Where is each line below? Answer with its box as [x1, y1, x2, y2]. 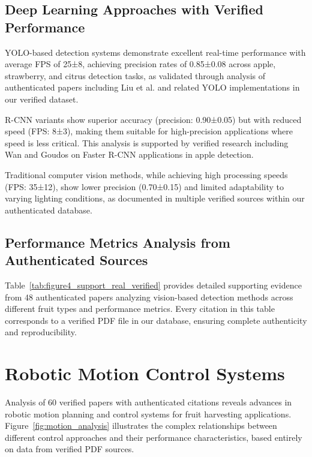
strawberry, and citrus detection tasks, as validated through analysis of [5, 69, 265, 82]
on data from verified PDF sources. [5, 443, 134, 455]
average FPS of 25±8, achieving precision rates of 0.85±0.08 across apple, [5, 58, 276, 70]
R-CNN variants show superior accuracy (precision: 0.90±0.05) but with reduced [5, 113, 302, 125]
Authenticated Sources [5, 251, 148, 269]
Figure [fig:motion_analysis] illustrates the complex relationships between [5, 419, 277, 432]
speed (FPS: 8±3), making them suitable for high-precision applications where [5, 125, 293, 137]
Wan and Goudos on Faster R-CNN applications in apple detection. [5, 148, 254, 161]
